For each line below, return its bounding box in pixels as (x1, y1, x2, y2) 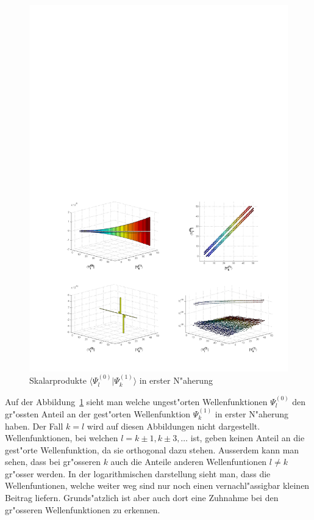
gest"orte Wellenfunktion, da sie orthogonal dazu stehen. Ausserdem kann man (5, 443, 299, 456)
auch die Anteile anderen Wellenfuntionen (110, 455, 267, 468)
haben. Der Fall (5, 419, 63, 432)
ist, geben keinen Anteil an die (190, 431, 305, 444)
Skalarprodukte (29, 374, 87, 387)
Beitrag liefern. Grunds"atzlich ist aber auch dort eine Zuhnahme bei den (5, 491, 279, 504)
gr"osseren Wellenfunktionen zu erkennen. (5, 503, 160, 516)
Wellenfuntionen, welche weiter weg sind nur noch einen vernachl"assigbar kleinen (5, 479, 310, 492)
